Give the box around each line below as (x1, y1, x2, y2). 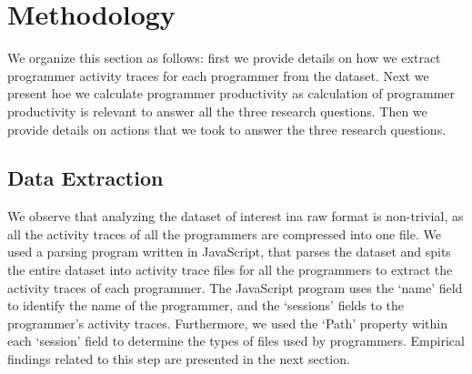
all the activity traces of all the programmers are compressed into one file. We (7, 224, 441, 243)
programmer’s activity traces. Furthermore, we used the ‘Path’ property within (7, 313, 447, 332)
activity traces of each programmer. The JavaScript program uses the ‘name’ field (7, 278, 463, 297)
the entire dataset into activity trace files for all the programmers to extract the (7, 260, 453, 279)
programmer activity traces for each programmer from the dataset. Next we (7, 66, 429, 85)
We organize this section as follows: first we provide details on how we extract (7, 48, 441, 67)
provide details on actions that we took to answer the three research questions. (7, 119, 447, 138)
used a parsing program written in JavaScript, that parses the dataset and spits (7, 242, 451, 261)
